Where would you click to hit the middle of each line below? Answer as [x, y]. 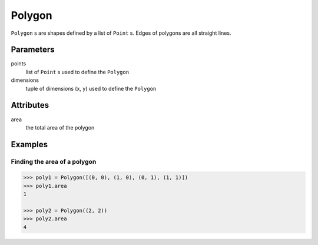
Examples [29, 144]
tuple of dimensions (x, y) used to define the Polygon [91, 88]
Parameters [33, 50]
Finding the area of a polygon [54, 161]
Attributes [30, 105]
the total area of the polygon [60, 127]
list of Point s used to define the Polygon [77, 72]
